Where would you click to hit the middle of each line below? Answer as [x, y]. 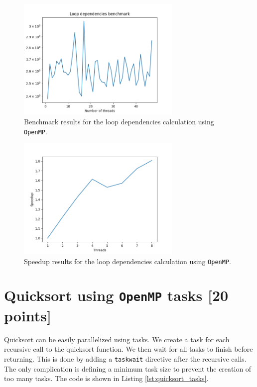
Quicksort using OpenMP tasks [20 [116, 295]
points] [28, 315]
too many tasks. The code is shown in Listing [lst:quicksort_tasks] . [106, 378]
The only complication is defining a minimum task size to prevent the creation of [128, 368]
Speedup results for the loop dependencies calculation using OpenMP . [128, 261]
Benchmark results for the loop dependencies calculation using [119, 122]
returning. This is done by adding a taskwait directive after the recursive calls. [125, 358]
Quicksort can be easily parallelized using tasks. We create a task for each [117, 339]
